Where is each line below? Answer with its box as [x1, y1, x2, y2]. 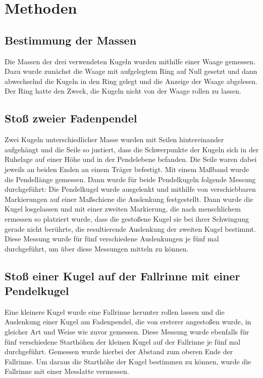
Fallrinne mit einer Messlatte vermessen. [5, 366, 129, 376]
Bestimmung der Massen [5, 32, 137, 48]
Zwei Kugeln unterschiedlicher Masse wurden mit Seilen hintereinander [5, 134, 224, 145]
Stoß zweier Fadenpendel [5, 110, 137, 126]
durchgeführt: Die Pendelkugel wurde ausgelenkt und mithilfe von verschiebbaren [5, 184, 256, 194]
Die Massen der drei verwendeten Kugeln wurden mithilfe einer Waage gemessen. [5, 56, 255, 66]
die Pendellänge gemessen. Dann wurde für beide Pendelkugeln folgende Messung [5, 174, 256, 184]
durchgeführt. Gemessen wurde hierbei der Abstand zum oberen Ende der [5, 346, 233, 357]
